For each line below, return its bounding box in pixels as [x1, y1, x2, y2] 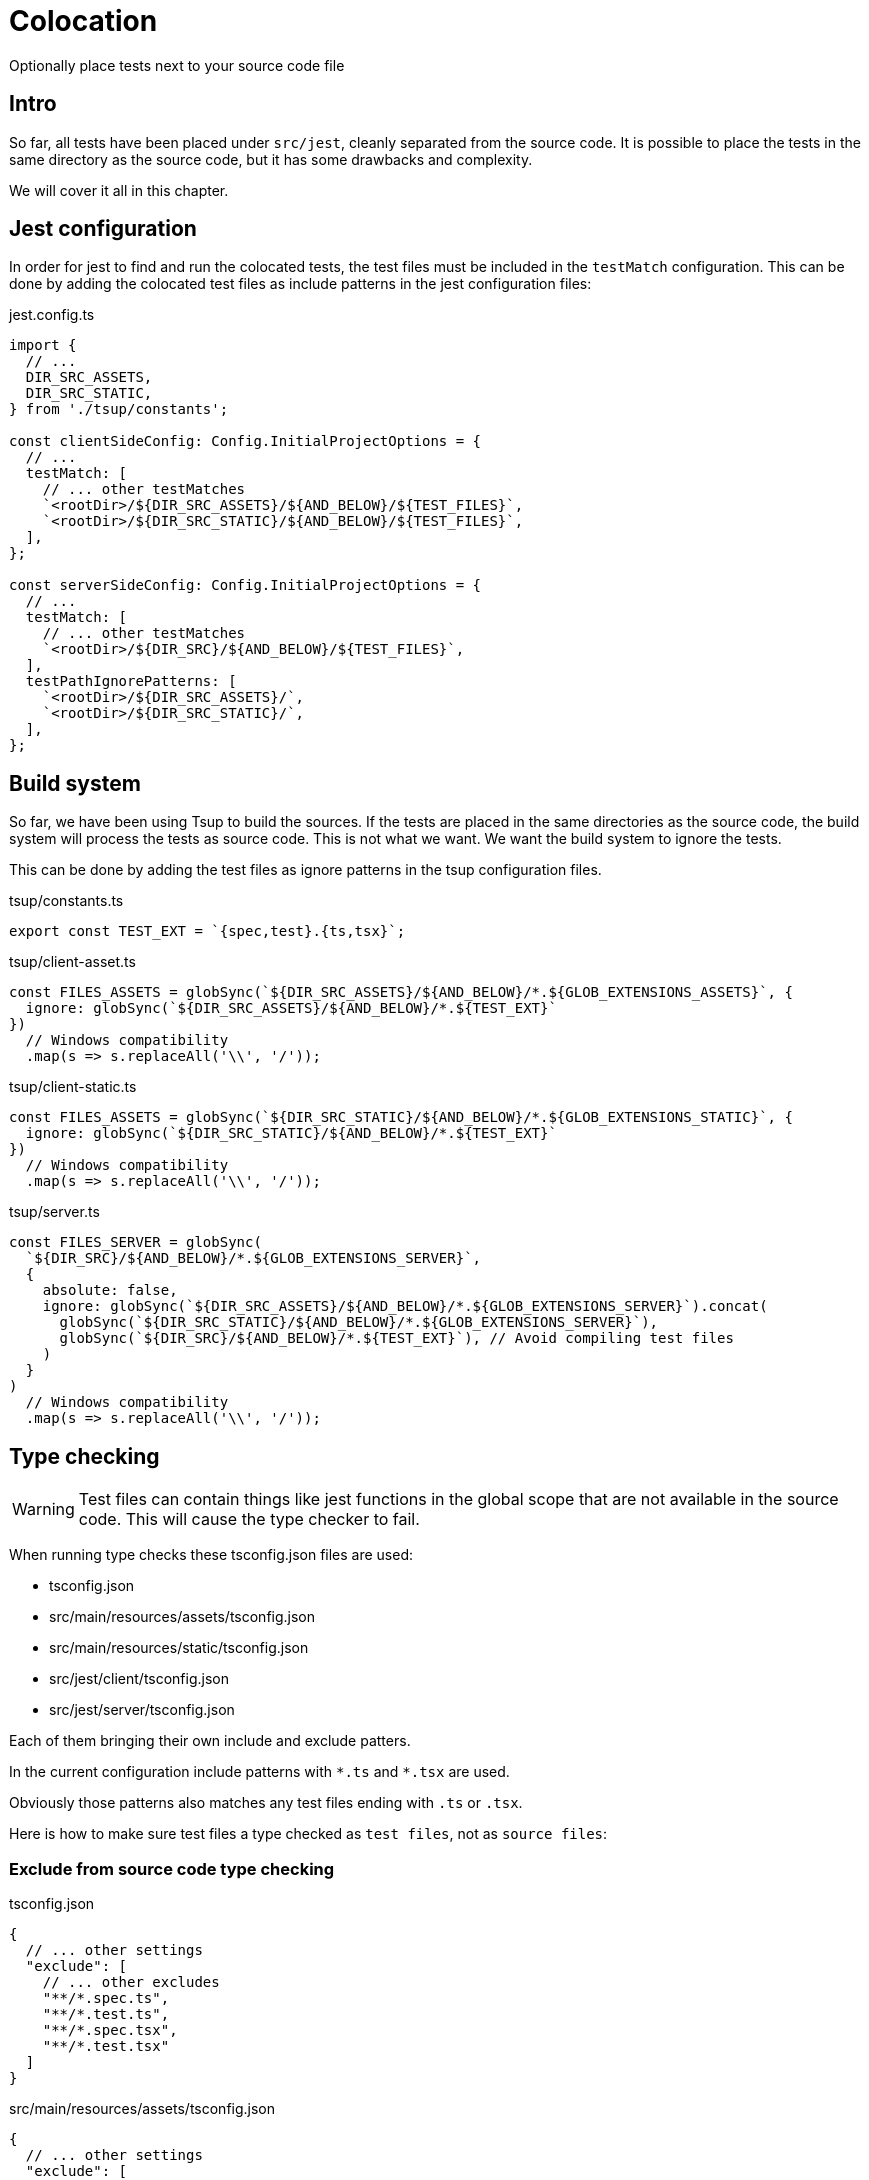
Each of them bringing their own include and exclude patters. [9, 1732, 411, 1750]
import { [9, 337, 77, 354]
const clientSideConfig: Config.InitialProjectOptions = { [9, 433, 482, 450]
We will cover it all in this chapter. [9, 181, 229, 199]
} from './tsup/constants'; [9, 401, 229, 418]
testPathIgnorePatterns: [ [25, 673, 237, 690]
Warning [12, 1499, 75, 1520]
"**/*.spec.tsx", [42, 2021, 178, 2038]
